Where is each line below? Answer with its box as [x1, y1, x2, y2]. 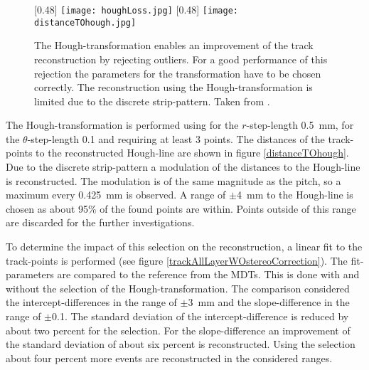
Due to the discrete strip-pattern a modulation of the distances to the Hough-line [6, 159, 360, 174]
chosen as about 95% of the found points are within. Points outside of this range [6, 201, 356, 216]
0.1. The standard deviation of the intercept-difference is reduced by [52, 309, 349, 323]
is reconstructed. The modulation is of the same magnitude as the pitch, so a [6, 173, 341, 188]
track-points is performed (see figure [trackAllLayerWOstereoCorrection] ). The [6, 253, 348, 268]
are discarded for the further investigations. [6, 215, 195, 230]
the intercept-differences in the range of [6, 295, 177, 310]
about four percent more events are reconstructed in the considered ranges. [6, 350, 333, 365]
